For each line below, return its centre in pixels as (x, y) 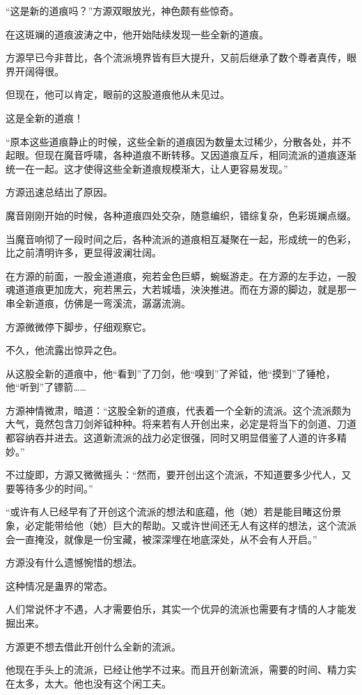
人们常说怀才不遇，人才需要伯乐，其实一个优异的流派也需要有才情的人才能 (176, 609)
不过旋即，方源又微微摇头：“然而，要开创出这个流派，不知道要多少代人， (174, 475)
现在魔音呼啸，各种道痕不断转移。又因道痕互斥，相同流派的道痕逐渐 (200, 155)
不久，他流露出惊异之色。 (64, 350)
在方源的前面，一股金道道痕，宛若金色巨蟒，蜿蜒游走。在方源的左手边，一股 (181, 275)
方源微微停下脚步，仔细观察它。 (79, 326)
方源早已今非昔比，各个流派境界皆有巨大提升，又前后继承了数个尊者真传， (176, 57)
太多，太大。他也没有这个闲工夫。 (93, 683)
